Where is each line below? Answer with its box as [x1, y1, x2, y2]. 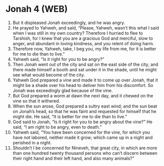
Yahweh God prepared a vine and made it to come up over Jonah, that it [12, 77, 158, 83]
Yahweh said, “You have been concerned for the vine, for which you [12, 129, 150, 135]
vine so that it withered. [12, 98, 60, 104]
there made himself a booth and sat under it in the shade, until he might [12, 66, 157, 72]
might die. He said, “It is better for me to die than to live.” [12, 113, 127, 119]
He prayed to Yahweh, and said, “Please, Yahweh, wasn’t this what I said [12, 25, 160, 30]
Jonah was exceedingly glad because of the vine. [12, 87, 113, 93]
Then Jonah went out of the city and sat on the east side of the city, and [12, 61, 159, 67]
